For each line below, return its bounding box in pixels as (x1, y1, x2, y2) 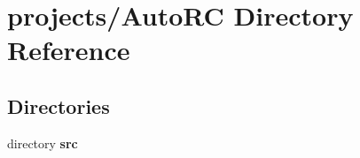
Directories (7, 92, 110, 119)
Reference (7, 32, 130, 68)
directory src (7, 133, 78, 152)
